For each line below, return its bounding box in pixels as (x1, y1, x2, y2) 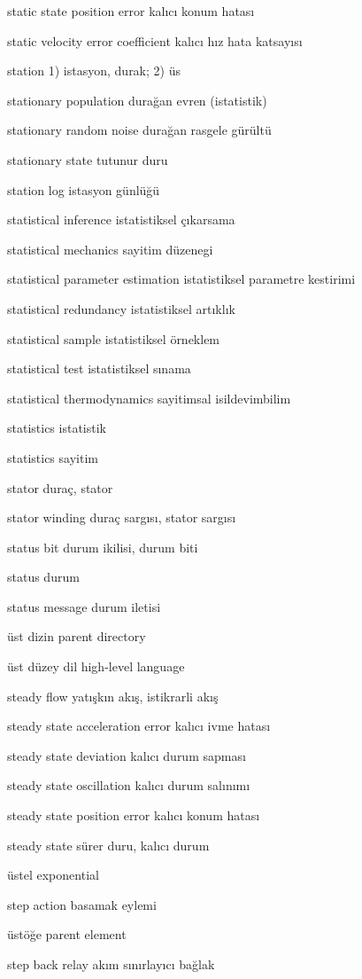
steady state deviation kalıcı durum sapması (7, 746, 246, 764)
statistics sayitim (7, 448, 98, 466)
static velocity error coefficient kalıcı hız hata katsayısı (7, 31, 303, 50)
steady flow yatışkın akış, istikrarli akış (7, 686, 219, 705)
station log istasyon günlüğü (7, 180, 160, 199)
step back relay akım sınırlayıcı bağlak (7, 955, 215, 973)
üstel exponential (7, 865, 99, 884)
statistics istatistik (7, 419, 106, 437)
